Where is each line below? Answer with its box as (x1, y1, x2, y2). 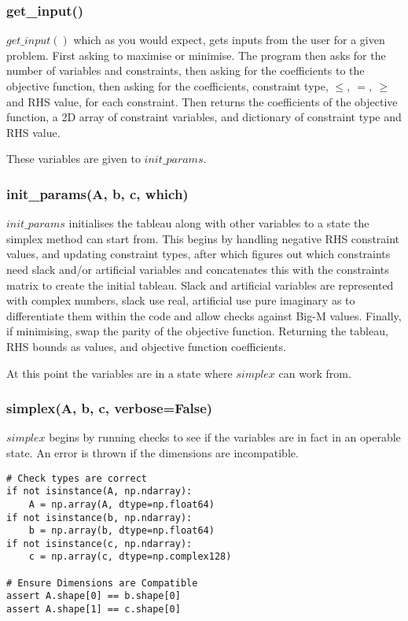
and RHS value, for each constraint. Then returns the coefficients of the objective (6, 93, 398, 109)
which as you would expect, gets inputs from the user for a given (73, 31, 385, 48)
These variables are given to (6, 150, 141, 167)
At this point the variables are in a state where (6, 364, 233, 381)
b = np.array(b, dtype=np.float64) (28, 525, 215, 537)
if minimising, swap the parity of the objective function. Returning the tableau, (6, 323, 388, 339)
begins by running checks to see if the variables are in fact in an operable (49, 429, 401, 445)
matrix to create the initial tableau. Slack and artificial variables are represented (6, 276, 394, 293)
